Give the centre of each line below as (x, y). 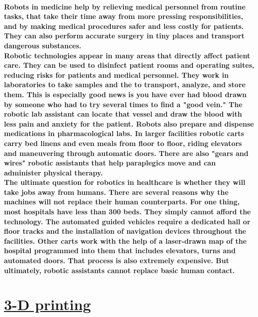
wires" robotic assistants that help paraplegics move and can (110, 163)
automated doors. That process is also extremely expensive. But (117, 260)
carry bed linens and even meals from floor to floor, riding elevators (123, 143)
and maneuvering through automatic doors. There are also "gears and (126, 153)
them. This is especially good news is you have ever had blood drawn (125, 94)
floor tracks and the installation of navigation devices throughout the (125, 231)
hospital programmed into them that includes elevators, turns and (120, 250)
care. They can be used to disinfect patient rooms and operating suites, (129, 65)
